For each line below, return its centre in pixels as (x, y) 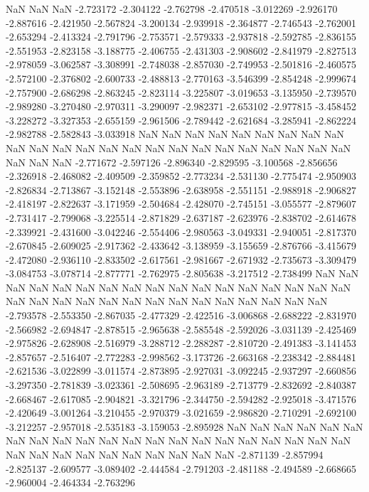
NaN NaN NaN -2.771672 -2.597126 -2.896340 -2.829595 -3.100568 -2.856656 (172, 162)
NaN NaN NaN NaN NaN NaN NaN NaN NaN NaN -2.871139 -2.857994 (165, 454)
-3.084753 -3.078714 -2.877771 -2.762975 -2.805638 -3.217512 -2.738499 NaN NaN (182, 273)
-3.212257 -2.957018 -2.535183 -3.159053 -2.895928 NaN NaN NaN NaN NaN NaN (184, 426)
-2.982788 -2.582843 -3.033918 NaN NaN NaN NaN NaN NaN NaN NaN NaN (175, 134)
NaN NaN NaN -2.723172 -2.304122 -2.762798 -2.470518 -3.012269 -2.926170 (172, 9)
